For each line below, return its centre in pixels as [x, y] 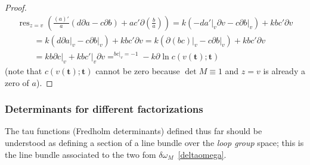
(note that [24, 70]
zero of [17, 82]
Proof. [16, 7]
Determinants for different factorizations [104, 109]
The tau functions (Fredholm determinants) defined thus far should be [134, 131]
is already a [284, 70]
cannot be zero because [138, 70]
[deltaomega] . [202, 154]
